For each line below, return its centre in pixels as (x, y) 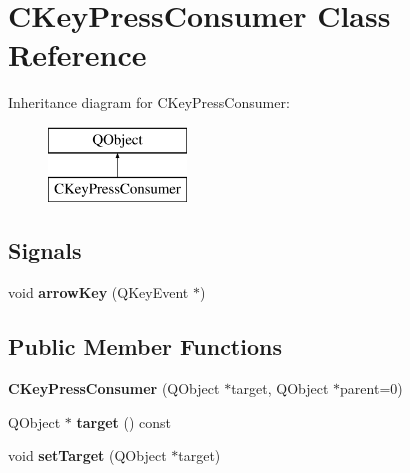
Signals (45, 250)
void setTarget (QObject (87, 455)
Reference (77, 54)
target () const (124, 421)
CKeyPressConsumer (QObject (114, 388)
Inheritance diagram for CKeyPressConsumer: (149, 102)
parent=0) (371, 388)
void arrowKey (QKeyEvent (98, 292)
